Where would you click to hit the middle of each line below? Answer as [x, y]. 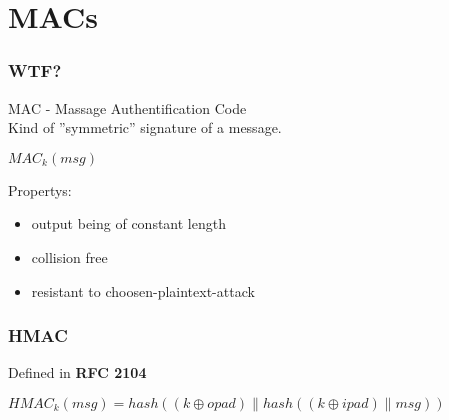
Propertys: [40, 189]
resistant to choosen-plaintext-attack [143, 290]
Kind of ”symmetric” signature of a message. [145, 127]
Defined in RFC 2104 [77, 372]
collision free [69, 256]
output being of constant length [128, 223]
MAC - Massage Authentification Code [127, 107]
